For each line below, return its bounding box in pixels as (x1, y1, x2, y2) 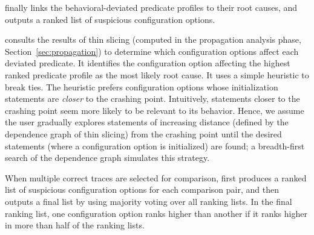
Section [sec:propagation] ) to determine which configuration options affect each (5, 45, 299, 57)
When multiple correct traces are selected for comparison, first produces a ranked (5, 171, 307, 184)
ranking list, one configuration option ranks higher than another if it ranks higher (5, 207, 307, 219)
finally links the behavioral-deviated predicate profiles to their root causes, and (5, 1, 298, 13)
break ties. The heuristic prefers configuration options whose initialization (5, 80, 278, 93)
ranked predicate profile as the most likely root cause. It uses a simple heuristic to (5, 68, 309, 81)
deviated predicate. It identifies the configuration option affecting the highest (5, 57, 290, 69)
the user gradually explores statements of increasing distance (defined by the (5, 116, 289, 128)
